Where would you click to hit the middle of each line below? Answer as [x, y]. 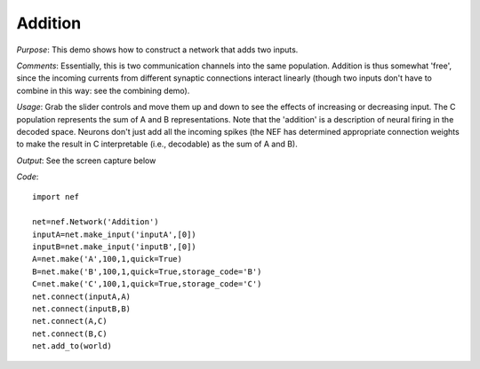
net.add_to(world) [72, 346]
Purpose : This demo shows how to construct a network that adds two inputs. [157, 50]
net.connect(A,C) [70, 321]
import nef [56, 197]
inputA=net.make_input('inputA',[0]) [115, 234]
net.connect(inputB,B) [82, 309]
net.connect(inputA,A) [82, 296]
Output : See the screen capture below [86, 161]
